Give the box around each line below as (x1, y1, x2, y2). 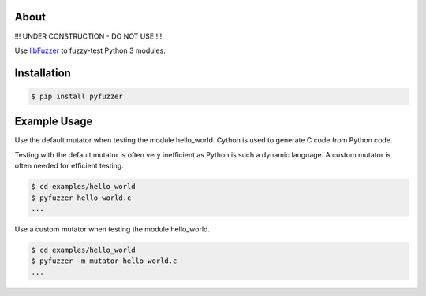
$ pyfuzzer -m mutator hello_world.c (31, 257, 177, 265)
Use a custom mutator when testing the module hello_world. (14, 224, 211, 234)
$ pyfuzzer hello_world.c (31, 193, 132, 202)
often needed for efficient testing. (14, 161, 124, 171)
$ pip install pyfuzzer (31, 91, 124, 101)
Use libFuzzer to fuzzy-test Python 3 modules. (14, 46, 166, 55)
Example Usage (14, 115, 93, 128)
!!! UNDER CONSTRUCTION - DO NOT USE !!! (14, 31, 163, 41)
